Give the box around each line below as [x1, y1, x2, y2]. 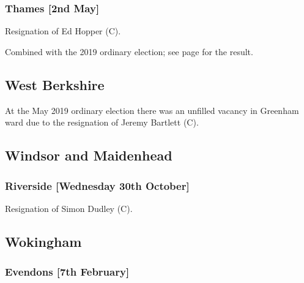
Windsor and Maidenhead [5, 146, 172, 165]
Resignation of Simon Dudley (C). [5, 202, 133, 214]
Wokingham [5, 232, 82, 251]
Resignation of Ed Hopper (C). [5, 25, 121, 37]
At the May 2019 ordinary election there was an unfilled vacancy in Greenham [5, 104, 299, 116]
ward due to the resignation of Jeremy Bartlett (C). [5, 116, 199, 129]
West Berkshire [5, 75, 105, 94]
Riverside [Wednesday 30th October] [5, 178, 190, 193]
